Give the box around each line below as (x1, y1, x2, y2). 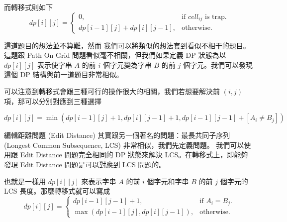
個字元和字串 (147, 176, 189, 186)
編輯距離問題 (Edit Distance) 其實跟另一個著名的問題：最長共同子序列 (4, 130, 230, 140)
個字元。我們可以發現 (183, 59, 253, 70)
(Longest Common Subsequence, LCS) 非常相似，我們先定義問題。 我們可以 (4, 139, 244, 150)
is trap (204, 13, 225, 20)
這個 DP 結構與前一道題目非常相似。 (4, 69, 123, 80)
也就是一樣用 (4, 176, 46, 186)
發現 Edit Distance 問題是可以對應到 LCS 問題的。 (4, 159, 166, 169)
